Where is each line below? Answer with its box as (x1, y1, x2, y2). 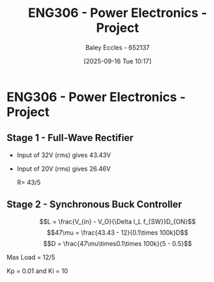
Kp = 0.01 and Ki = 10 (6, 266, 68, 275)
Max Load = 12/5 (6, 252, 56, 262)
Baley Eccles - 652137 (85, 43, 150, 51)
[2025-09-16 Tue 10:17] (83, 56, 152, 65)
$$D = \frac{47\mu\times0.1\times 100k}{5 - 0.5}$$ (43, 239, 192, 247)
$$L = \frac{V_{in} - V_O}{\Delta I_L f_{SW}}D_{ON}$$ (39, 217, 196, 226)
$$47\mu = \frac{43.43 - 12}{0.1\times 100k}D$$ (46, 228, 189, 237)
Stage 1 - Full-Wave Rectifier (6, 132, 134, 144)
